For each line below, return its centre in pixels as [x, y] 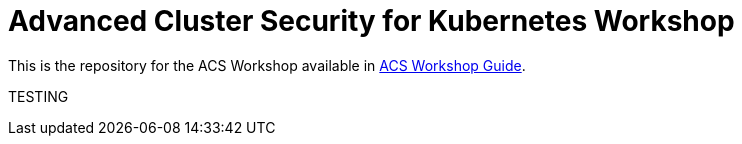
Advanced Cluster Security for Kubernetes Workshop [371, 21]
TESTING [38, 96]
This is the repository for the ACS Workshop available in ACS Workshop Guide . [267, 65]
